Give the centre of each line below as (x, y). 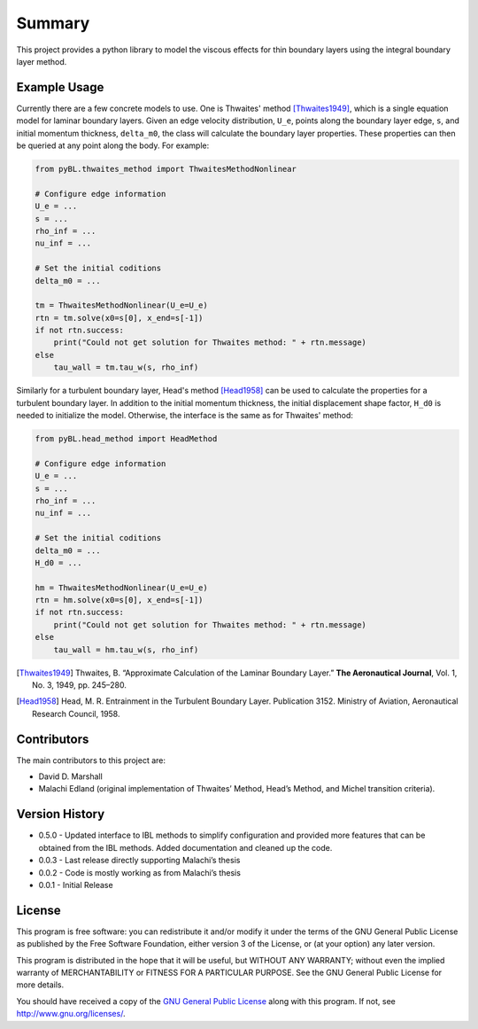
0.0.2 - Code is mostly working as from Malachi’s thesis (139, 872)
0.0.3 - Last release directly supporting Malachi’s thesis (139, 861)
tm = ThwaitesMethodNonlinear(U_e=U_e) (121, 305)
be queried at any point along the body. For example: (113, 145)
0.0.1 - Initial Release (76, 885)
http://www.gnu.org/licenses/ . (71, 1014)
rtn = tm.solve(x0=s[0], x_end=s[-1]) (119, 318)
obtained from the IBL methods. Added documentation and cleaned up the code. (185, 847)
